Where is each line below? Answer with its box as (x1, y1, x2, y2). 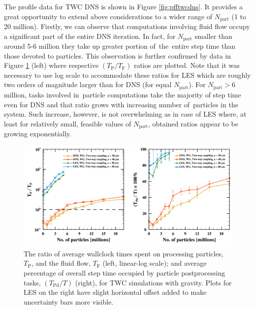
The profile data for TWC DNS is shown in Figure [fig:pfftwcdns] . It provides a (4, 1, 243, 11)
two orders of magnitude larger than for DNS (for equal (4, 79, 172, 90)
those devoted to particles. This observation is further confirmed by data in (4, 50, 231, 61)
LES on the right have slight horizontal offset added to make (24, 287, 207, 297)
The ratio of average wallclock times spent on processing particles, (24, 248, 223, 258)
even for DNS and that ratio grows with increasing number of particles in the (4, 99, 238, 109)
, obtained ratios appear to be (148, 118, 238, 128)
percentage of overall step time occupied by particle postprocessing (24, 267, 225, 278)
